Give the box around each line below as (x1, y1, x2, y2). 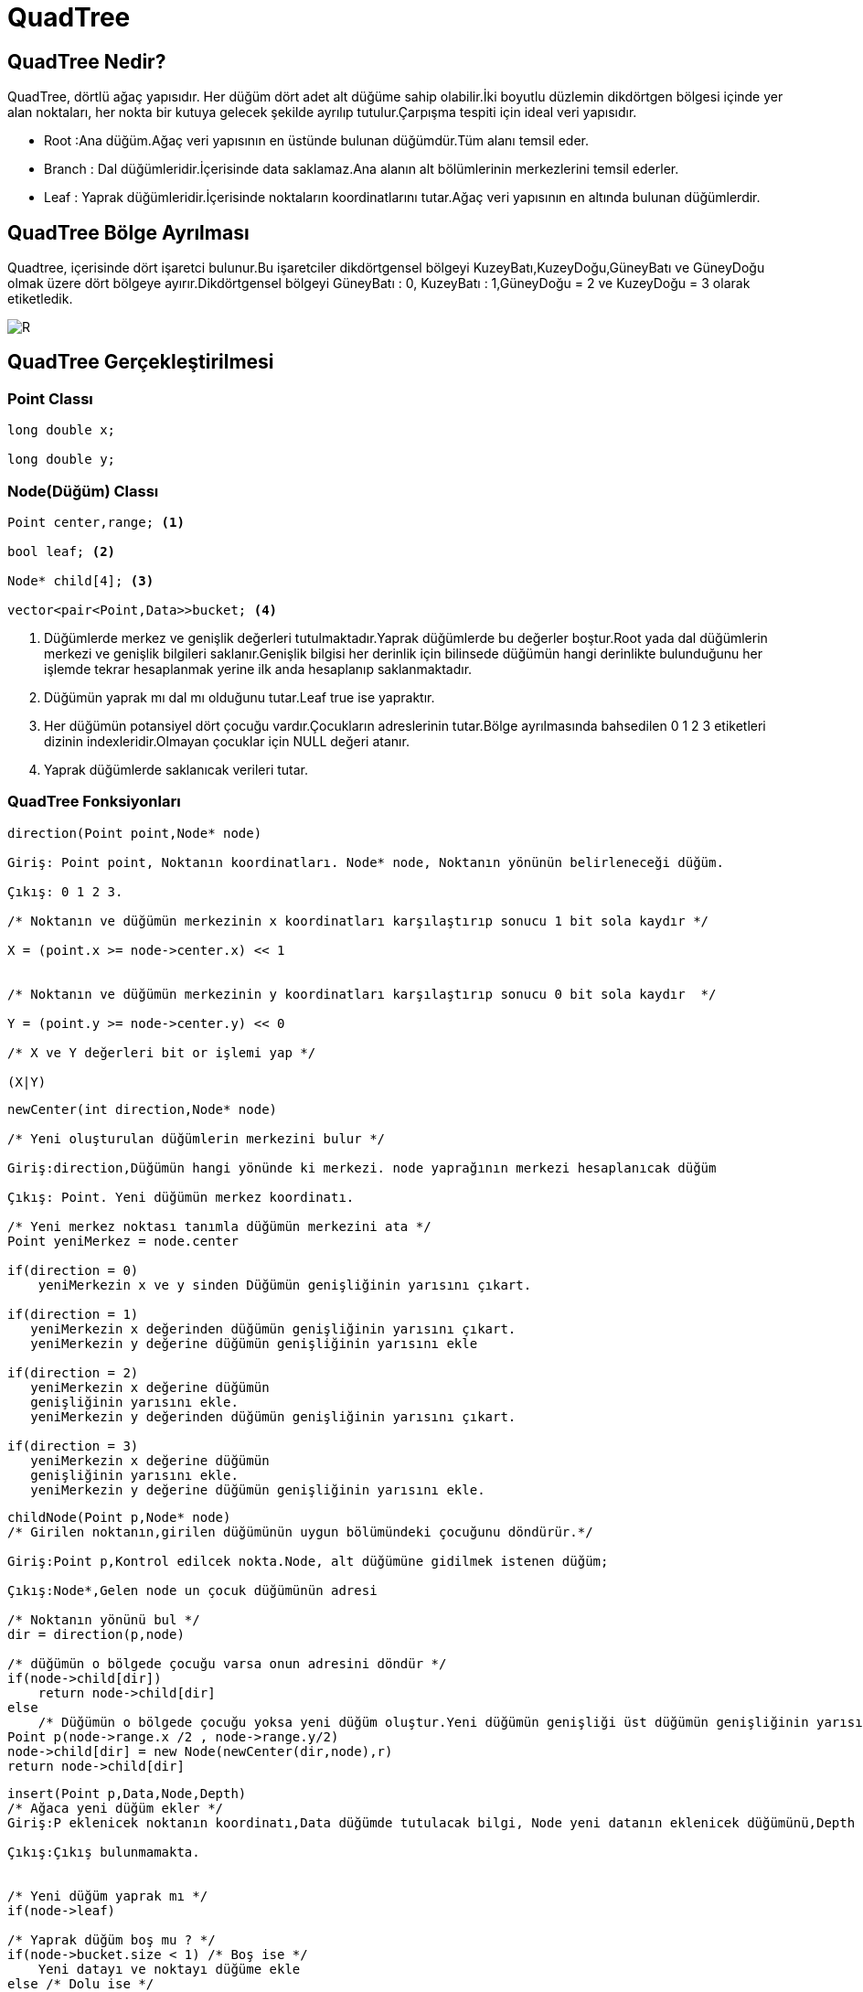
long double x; (7, 423, 116, 438)
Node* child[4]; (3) (7, 573, 154, 588)
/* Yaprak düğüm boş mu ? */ (7, 1932, 216, 1947)
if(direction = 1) (7, 1306, 139, 1322)
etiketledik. (7, 291, 73, 307)
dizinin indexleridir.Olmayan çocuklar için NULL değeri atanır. (44, 733, 410, 749)
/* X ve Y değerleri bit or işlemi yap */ (7, 1044, 316, 1060)
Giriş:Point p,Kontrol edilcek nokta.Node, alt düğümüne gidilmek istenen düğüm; (7, 1553, 609, 1569)
